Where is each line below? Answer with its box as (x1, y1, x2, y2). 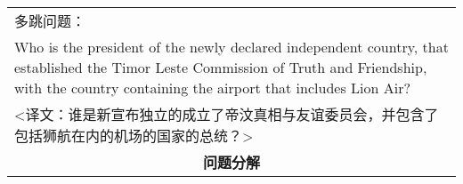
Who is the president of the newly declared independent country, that (14, 36, 449, 57)
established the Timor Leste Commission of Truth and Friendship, (14, 57, 427, 77)
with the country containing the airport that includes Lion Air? (14, 77, 410, 98)
